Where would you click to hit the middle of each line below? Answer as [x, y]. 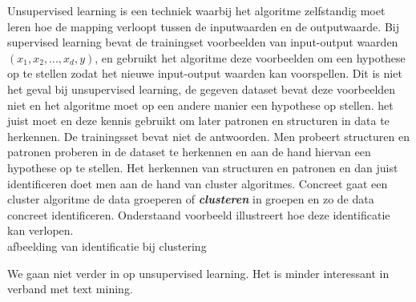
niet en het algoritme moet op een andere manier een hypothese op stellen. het [200, 105]
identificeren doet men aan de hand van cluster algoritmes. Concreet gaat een [198, 183]
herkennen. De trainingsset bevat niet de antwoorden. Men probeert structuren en [208, 136]
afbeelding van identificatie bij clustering [107, 246]
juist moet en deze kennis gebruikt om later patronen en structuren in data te [198, 121]
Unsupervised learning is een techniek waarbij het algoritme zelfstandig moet [196, 10]
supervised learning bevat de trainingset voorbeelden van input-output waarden [203, 42]
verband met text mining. [70, 289]
